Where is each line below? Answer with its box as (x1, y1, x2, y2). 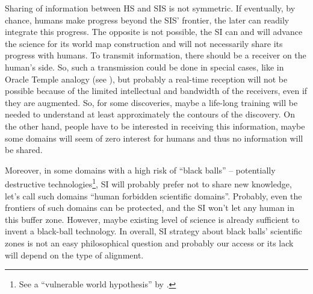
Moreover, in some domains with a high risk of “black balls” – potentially (5, 163, 276, 176)
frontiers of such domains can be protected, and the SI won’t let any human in (5, 201, 295, 214)
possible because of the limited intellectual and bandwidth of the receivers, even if (5, 84, 308, 97)
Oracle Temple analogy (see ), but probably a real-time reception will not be (5, 72, 288, 85)
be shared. (5, 143, 43, 156)
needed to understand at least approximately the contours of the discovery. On (5, 108, 295, 120)
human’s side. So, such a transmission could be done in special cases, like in (5, 60, 284, 73)
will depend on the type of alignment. (5, 248, 144, 261)
